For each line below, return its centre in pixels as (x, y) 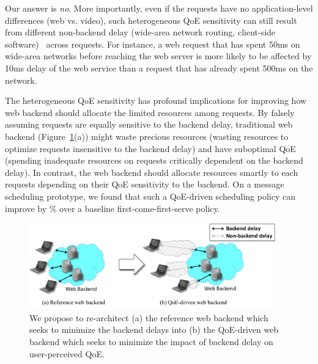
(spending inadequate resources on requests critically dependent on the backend (154, 160)
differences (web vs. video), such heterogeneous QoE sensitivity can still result (151, 20)
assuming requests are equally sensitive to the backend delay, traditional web (149, 124)
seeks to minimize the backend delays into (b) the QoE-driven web (154, 329)
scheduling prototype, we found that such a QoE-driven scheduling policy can (150, 196)
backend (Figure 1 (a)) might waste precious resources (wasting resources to (147, 136)
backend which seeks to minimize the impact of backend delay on (151, 342)
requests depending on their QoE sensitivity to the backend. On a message (145, 184)
